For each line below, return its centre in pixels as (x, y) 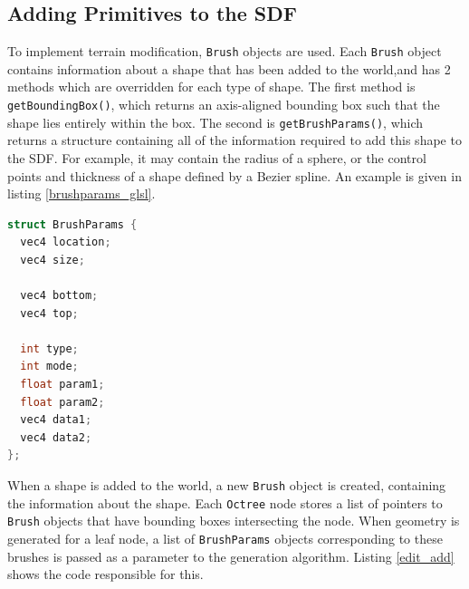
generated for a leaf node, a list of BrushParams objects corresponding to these (225, 539)
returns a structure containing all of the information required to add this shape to (234, 140)
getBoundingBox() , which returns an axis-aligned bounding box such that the (224, 105)
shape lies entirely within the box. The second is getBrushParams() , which (215, 122)
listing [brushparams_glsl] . (81, 193)
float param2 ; (62, 402)
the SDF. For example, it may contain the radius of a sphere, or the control (217, 157)
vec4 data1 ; (56, 420)
